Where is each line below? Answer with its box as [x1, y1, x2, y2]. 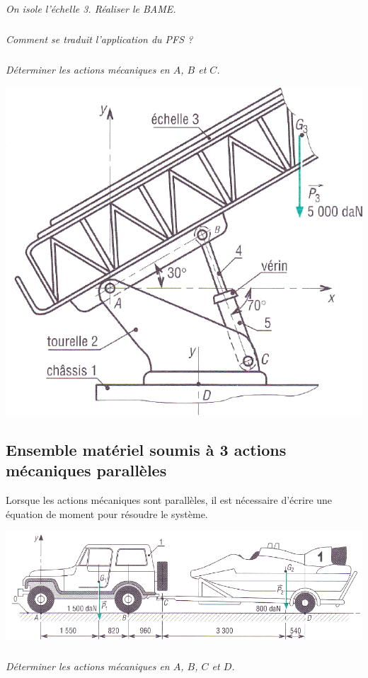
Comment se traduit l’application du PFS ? [6, 32, 193, 47]
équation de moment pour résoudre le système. [6, 506, 208, 521]
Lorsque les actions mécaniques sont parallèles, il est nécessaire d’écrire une [6, 493, 333, 507]
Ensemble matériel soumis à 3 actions [6, 439, 287, 461]
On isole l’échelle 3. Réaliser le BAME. [6, 1, 176, 16]
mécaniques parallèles [6, 459, 167, 481]
